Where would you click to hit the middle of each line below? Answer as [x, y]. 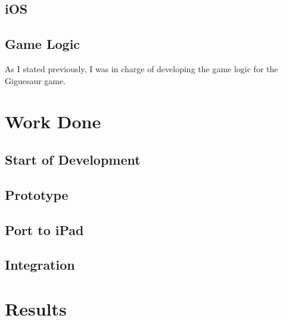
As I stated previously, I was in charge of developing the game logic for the [141, 68]
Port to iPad [44, 229]
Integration [40, 265]
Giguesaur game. [35, 80]
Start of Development [73, 159]
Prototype [37, 194]
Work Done [53, 121]
